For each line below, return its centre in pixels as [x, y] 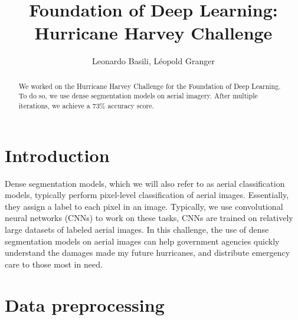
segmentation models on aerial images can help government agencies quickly [142, 241]
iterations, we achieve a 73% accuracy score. [86, 106]
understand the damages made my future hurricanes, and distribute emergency [148, 253]
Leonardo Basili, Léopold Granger [153, 61]
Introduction [57, 155]
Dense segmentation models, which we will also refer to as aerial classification [145, 183]
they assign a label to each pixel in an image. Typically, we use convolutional [144, 206]
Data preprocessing [85, 304]
